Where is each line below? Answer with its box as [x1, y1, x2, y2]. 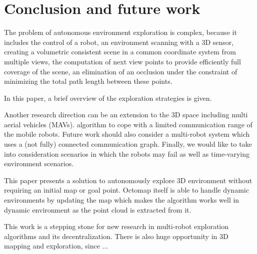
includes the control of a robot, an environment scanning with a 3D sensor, [4, 36, 234, 47]
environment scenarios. [4, 158, 74, 169]
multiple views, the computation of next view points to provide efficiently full [4, 56, 241, 66]
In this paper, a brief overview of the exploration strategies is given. [4, 92, 212, 103]
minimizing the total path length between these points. [4, 76, 172, 86]
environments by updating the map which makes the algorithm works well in [4, 195, 239, 205]
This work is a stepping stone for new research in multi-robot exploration [4, 221, 229, 232]
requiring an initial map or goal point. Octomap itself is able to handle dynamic [4, 185, 249, 195]
